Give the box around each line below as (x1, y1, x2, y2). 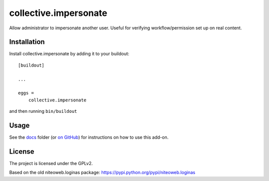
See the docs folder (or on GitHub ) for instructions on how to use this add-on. (9, 134, 169, 140)
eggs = (18, 90, 34, 96)
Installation (9, 38, 45, 46)
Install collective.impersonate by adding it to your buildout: (9, 51, 130, 57)
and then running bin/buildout (9, 108, 77, 114)
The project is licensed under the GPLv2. (9, 161, 93, 166)
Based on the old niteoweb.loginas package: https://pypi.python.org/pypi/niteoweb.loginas (9, 170, 195, 176)
